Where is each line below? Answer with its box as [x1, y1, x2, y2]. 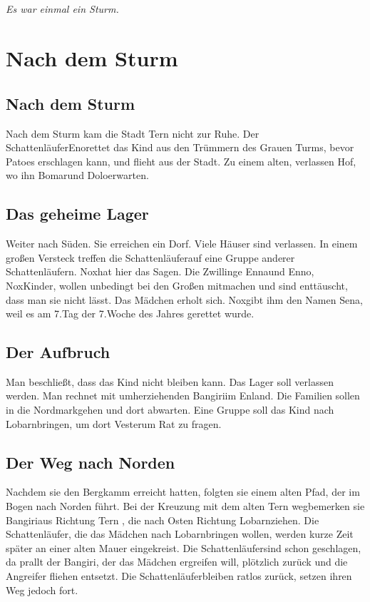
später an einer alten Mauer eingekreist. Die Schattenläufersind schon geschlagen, [6, 540, 361, 555]
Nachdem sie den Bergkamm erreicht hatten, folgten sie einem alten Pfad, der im [6, 484, 360, 499]
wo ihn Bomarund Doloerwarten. [6, 168, 149, 183]
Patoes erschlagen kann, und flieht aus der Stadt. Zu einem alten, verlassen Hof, [6, 153, 356, 168]
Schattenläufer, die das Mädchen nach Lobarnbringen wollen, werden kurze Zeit [6, 526, 354, 541]
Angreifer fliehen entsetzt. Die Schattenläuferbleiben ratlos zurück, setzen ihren [6, 568, 352, 583]
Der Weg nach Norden [6, 451, 175, 473]
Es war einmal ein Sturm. [6, 1, 119, 16]
